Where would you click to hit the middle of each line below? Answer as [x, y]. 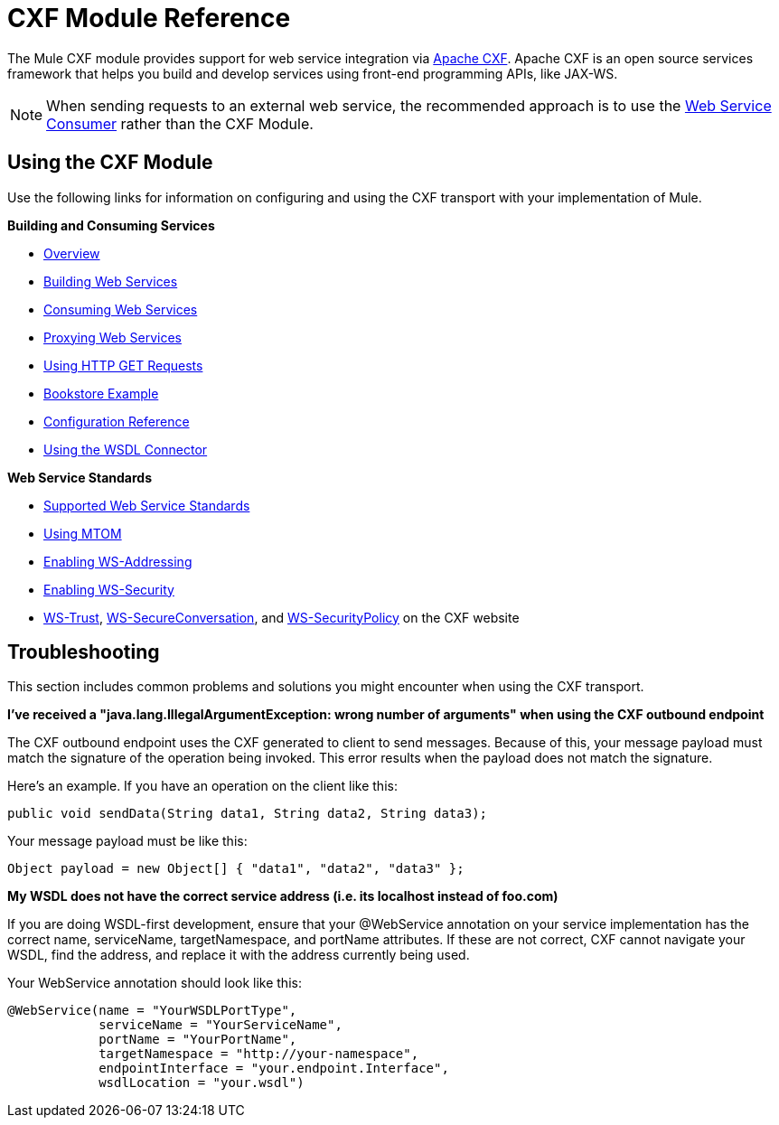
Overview [72, 253]
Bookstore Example [101, 393]
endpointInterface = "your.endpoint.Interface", [274, 1069]
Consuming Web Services [121, 309]
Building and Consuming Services [111, 225]
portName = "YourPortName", [198, 1040]
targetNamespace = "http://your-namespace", [259, 1054]
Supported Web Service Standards [147, 505]
